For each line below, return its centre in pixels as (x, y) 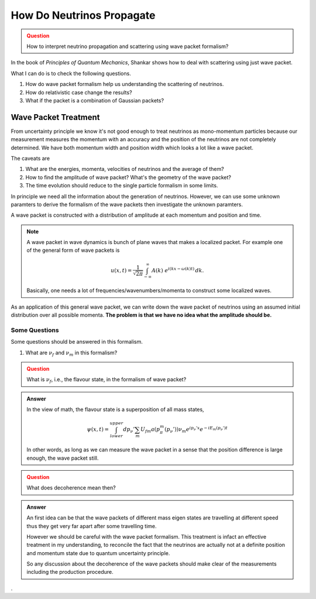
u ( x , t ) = (121, 270)
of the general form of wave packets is (73, 250)
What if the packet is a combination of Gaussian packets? (95, 100)
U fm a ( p (150, 430)
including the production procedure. (70, 572)
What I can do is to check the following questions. (71, 73)
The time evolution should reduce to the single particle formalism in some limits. (122, 186)
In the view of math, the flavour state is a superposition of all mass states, (115, 409)
